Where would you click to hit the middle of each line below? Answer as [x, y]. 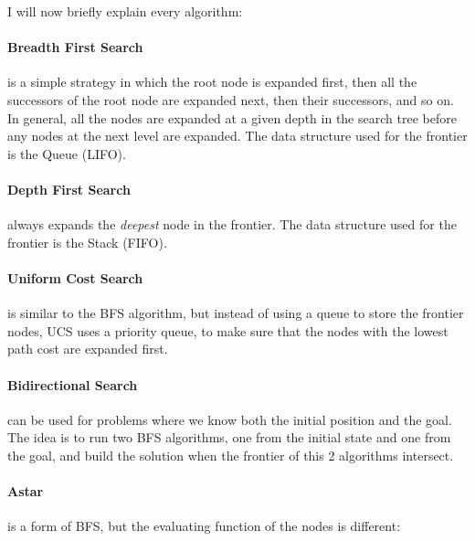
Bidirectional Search [73, 384]
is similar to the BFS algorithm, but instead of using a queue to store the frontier [236, 313]
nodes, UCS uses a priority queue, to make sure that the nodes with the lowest [228, 330]
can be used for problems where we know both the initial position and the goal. [230, 419]
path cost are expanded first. [88, 349]
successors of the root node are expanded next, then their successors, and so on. [231, 99]
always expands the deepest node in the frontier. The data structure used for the [232, 224]
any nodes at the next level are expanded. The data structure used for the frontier [237, 136]
